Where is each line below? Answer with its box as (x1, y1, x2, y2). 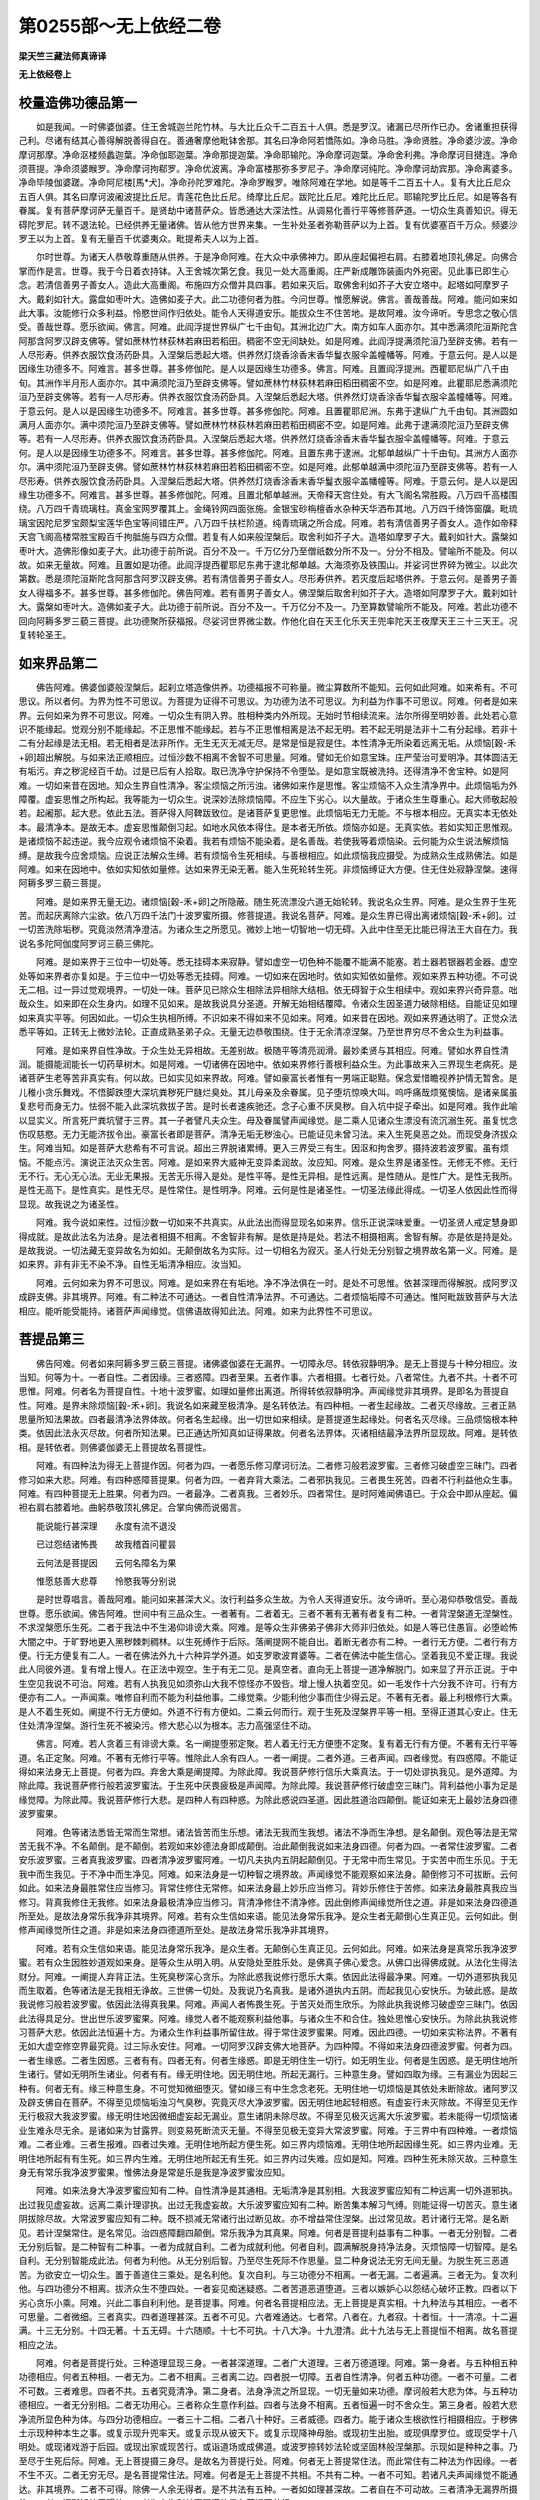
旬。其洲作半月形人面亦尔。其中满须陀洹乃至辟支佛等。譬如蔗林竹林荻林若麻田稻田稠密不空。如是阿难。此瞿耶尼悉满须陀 (18, 376, 518, 389)
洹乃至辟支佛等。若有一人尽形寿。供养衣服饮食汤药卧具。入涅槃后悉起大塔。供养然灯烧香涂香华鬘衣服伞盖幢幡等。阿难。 (18, 391, 518, 403)
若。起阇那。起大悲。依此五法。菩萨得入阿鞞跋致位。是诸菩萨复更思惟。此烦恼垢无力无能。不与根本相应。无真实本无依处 (18, 807, 518, 819)
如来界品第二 (18, 655, 98, 672)
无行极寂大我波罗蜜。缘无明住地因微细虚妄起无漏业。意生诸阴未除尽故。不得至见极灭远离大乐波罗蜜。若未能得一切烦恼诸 (18, 2110, 518, 2122)
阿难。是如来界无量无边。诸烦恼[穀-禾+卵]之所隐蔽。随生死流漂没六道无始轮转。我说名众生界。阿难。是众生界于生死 (35, 895, 517, 907)
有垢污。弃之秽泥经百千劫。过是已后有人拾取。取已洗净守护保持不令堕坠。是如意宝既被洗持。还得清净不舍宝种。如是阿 (18, 765, 509, 777)
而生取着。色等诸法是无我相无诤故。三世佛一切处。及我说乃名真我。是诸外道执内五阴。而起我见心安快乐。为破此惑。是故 (18, 1984, 518, 1996)
